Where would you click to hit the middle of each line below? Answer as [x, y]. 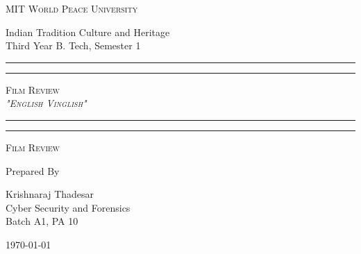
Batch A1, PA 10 [42, 221]
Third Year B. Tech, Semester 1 [73, 45]
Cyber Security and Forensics [68, 207]
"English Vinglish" [46, 103]
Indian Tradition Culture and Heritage [88, 32]
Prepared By [33, 170]
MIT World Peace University [72, 8]
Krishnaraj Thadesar [50, 194]
